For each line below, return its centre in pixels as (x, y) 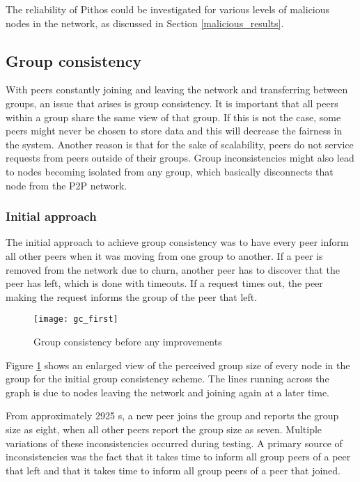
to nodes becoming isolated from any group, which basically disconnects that (170, 171)
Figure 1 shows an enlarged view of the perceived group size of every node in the (178, 365)
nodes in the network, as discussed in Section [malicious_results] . (145, 23)
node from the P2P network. (66, 185)
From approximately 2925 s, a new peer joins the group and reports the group (172, 415)
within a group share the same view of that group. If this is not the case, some (173, 117)
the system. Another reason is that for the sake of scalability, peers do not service (180, 144)
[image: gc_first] (76, 319)
